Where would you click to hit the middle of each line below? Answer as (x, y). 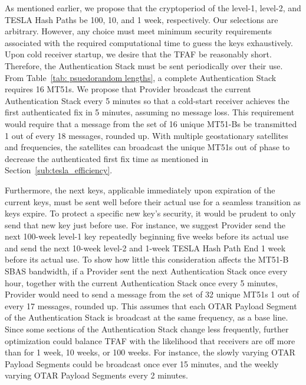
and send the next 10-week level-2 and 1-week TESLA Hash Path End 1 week (145, 247)
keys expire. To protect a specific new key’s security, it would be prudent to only (150, 213)
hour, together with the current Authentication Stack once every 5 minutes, (142, 282)
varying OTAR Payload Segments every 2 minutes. (96, 375)
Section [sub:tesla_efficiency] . (59, 170)
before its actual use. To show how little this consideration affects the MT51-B (147, 259)
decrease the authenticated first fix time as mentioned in (107, 158)
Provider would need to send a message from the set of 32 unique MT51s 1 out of (152, 294)
